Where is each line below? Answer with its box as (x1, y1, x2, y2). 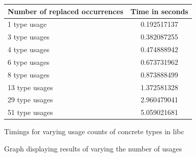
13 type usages (8, 82, 53, 92)
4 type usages (8, 44, 50, 55)
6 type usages (8, 56, 50, 67)
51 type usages (8, 107, 53, 117)
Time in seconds (130, 6, 188, 16)
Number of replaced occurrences (8, 6, 123, 16)
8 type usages (8, 69, 50, 80)
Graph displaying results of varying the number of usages (4, 143, 182, 153)
